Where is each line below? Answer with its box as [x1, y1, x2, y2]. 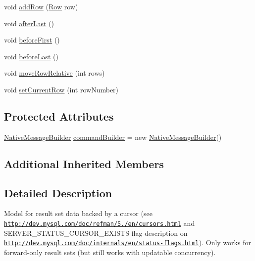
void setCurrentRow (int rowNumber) [4, 84, 119, 94]
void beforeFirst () [4, 35, 60, 45]
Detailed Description [4, 185, 112, 200]
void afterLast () [4, 18, 54, 28]
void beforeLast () [4, 51, 58, 61]
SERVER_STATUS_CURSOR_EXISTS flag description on [4, 227, 188, 238]
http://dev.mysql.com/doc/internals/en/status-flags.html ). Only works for [4, 237, 251, 248]
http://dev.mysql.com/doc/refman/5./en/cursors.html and [4, 217, 195, 228]
